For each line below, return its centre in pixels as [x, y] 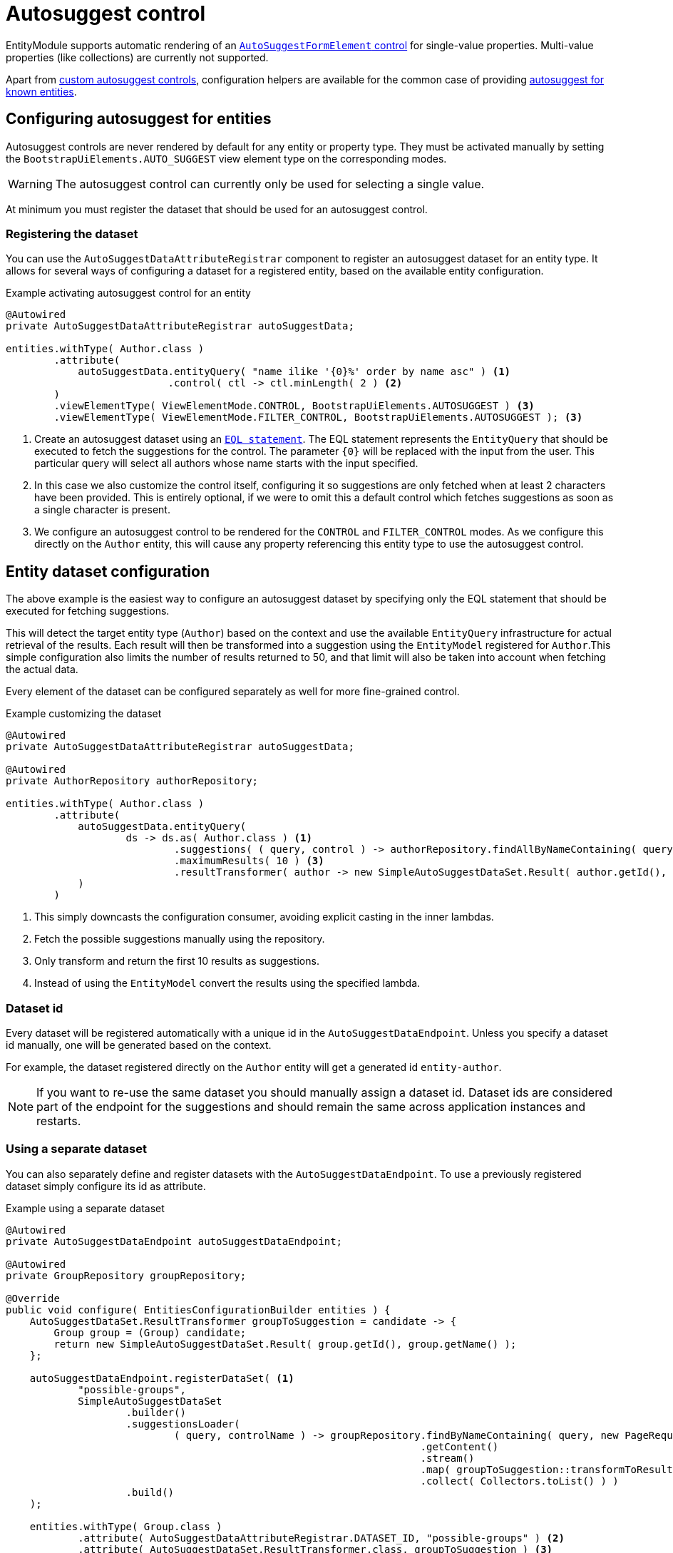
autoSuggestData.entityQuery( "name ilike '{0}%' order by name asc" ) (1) [294, 372]
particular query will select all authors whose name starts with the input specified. [226, 463]
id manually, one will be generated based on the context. [139, 1045]
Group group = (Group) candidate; [150, 1332]
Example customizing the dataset [84, 714]
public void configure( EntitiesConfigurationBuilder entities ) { [198, 1309]
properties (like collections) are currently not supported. [137, 57]
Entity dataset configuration [108, 571]
